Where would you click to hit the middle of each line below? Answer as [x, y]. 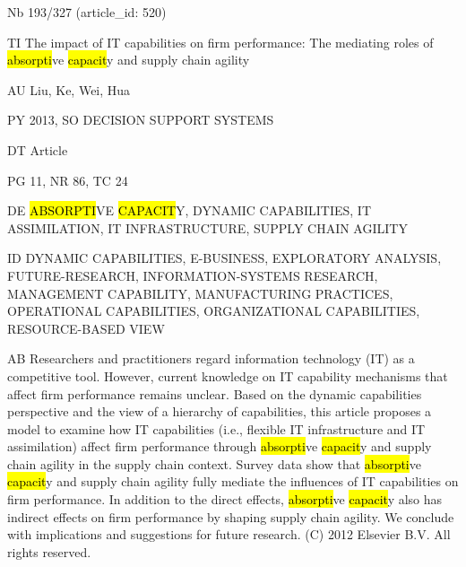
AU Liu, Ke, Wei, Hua [69, 89]
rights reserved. [49, 551]
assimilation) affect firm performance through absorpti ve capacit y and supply [220, 446]
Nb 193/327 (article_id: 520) [87, 12]
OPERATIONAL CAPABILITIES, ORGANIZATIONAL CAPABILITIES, [214, 311]
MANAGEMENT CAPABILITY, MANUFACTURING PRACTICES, [200, 293]
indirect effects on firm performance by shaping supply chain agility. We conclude [231, 516]
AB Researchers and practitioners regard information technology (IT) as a [211, 358]
